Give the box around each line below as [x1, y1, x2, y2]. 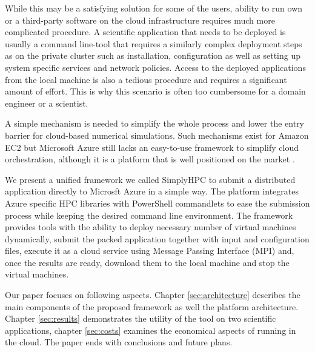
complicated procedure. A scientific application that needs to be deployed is [5, 25, 286, 38]
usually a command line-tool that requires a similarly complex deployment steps [5, 37, 302, 50]
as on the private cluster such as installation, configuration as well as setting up [5, 49, 300, 62]
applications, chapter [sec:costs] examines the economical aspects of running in [5, 324, 296, 336]
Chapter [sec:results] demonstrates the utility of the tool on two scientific [5, 312, 276, 325]
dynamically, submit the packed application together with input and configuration [5, 232, 310, 245]
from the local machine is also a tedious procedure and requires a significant [5, 73, 287, 85]
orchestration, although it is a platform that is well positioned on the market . [5, 153, 295, 165]
